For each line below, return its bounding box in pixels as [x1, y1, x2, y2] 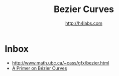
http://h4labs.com [65, 20, 102, 26]
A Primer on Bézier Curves [12, 65, 67, 71]
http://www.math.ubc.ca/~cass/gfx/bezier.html [12, 59, 109, 66]
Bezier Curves [54, 4, 114, 15]
